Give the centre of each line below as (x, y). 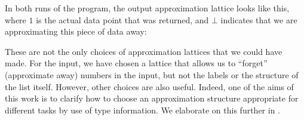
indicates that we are (259, 19)
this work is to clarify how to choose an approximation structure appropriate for (152, 98)
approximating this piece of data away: (76, 31)
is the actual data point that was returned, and (122, 19)
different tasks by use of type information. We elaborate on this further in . (142, 110)
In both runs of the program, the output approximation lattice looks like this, (147, 8)
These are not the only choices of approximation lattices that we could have (144, 51)
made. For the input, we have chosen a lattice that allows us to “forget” (136, 63)
